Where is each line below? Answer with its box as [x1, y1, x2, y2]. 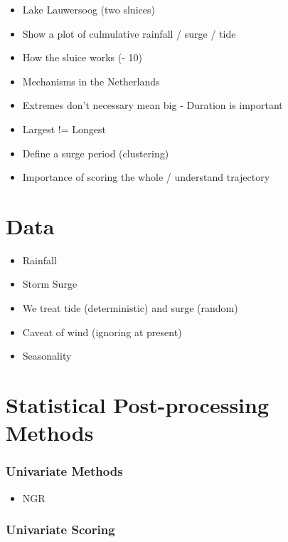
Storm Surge [22, 276, 78, 291]
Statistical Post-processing [6, 390, 270, 419]
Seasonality [22, 348, 72, 363]
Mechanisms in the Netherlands [22, 73, 160, 88]
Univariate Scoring [6, 521, 115, 538]
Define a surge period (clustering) [22, 145, 169, 160]
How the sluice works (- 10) [22, 50, 142, 65]
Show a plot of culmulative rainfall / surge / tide [22, 26, 236, 41]
